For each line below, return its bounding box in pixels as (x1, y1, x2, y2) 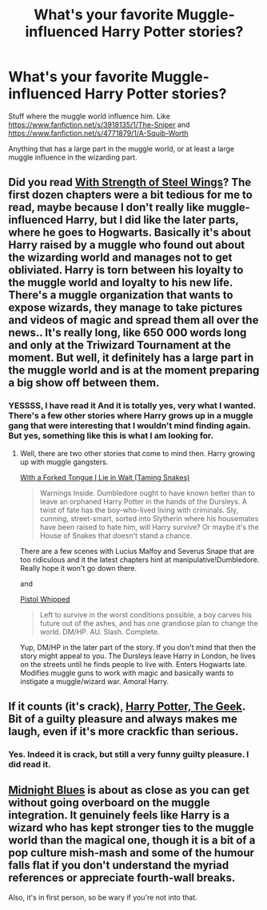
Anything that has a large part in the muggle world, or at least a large (8, 144, 234, 153)
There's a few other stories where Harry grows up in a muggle (8, 411, 253, 422)
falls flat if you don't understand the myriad (8, 859, 229, 872)
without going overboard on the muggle (8, 796, 210, 810)
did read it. (8, 758, 51, 770)
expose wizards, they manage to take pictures (8, 301, 243, 314)
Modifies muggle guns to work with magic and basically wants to (19, 668, 234, 677)
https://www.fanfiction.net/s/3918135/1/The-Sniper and (8, 119, 190, 129)
